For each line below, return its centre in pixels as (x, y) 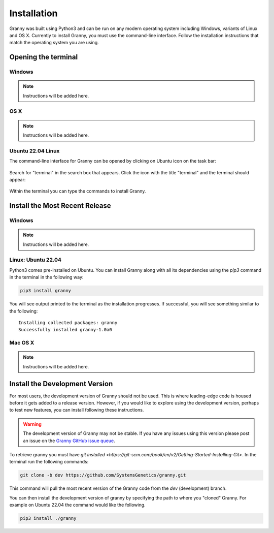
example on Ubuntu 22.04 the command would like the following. (77, 505)
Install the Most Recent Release (60, 206)
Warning (32, 424)
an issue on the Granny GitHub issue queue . (69, 441)
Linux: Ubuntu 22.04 (36, 260)
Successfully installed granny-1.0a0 (65, 330)
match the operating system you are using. (54, 43)
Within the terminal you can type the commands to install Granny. (78, 191)
